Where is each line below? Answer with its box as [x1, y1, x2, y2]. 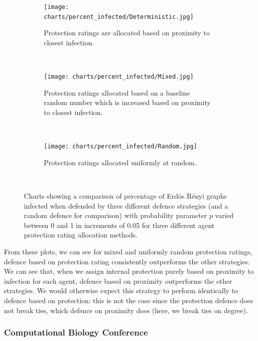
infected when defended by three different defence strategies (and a [24, 200, 228, 211]
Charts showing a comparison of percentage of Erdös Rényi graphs [24, 190, 227, 201]
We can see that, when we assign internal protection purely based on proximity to [4, 266, 254, 276]
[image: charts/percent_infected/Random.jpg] [44, 143, 197, 150]
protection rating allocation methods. [24, 229, 138, 240]
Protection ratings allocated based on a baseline [44, 87, 190, 98]
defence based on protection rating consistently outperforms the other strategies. [4, 256, 250, 266]
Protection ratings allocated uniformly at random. [44, 157, 197, 167]
